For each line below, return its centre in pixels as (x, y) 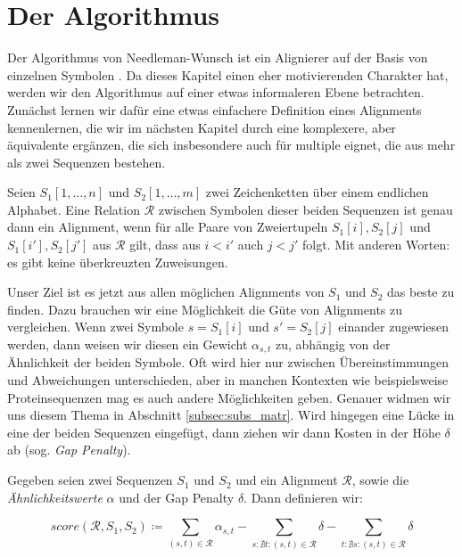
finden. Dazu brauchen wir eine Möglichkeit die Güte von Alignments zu (205, 309)
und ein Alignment (287, 480)
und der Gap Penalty (177, 497)
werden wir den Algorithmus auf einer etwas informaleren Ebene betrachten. (216, 92)
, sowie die (380, 480)
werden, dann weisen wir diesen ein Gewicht (128, 344)
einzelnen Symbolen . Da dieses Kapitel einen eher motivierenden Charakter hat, (228, 74)
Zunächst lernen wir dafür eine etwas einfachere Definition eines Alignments (214, 109)
